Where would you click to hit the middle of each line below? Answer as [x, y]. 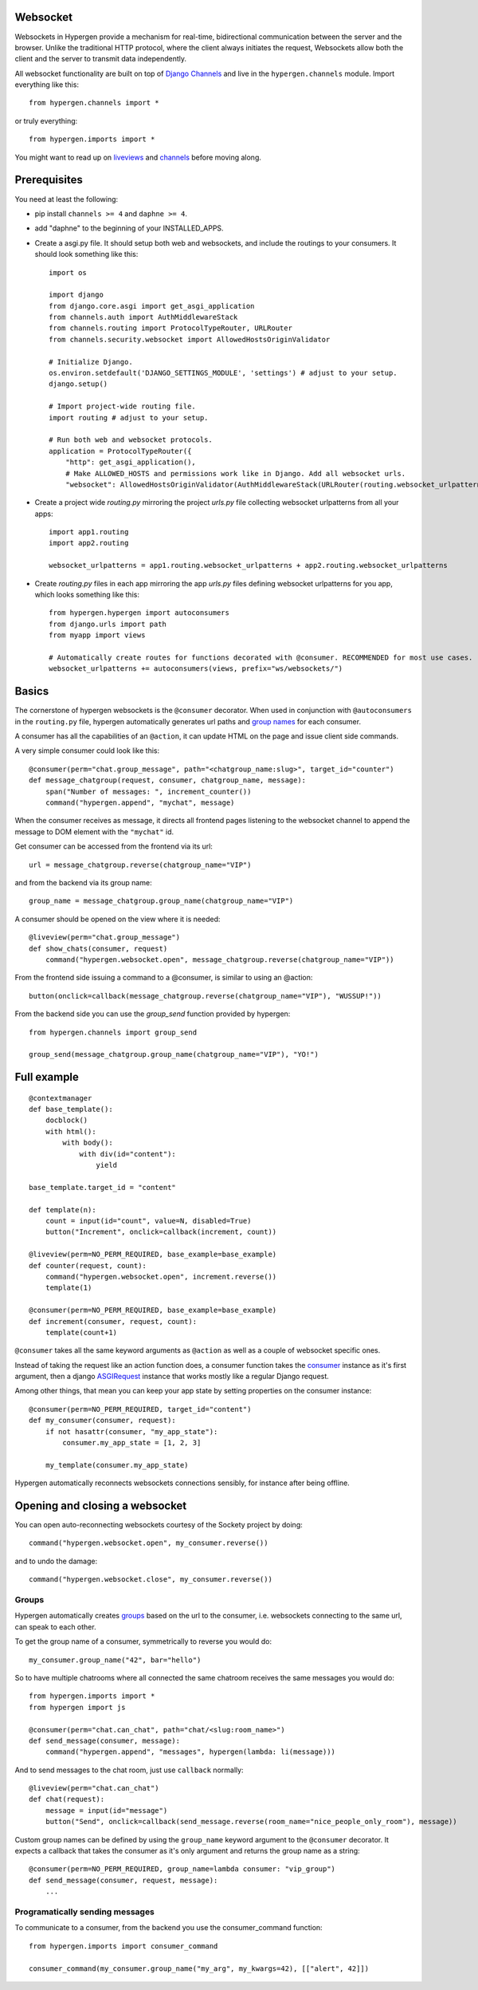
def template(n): [63, 1210]
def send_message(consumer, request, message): [123, 1880]
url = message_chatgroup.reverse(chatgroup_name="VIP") [140, 865]
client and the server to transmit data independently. [101, 59]
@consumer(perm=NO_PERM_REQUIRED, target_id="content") [140, 1409]
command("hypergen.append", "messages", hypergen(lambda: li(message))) [190, 1752]
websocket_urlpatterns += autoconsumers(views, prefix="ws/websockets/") [196, 669]
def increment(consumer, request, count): [113, 1321]
